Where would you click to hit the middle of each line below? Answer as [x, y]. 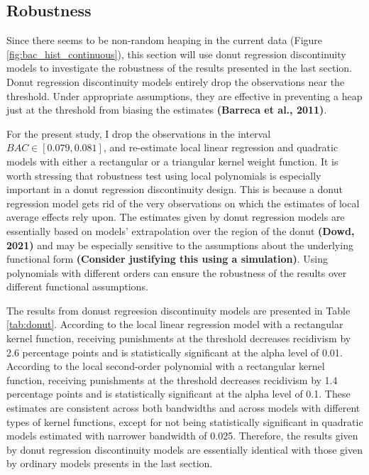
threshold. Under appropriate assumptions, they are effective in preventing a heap [184, 95]
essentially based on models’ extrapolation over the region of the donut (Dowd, [181, 230]
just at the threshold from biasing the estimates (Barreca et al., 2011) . [167, 110]
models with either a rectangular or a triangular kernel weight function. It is [172, 161]
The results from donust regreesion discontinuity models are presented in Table [178, 310]
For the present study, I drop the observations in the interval [139, 133]
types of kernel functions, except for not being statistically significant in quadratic [185, 421]
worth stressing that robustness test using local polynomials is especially [164, 175]
